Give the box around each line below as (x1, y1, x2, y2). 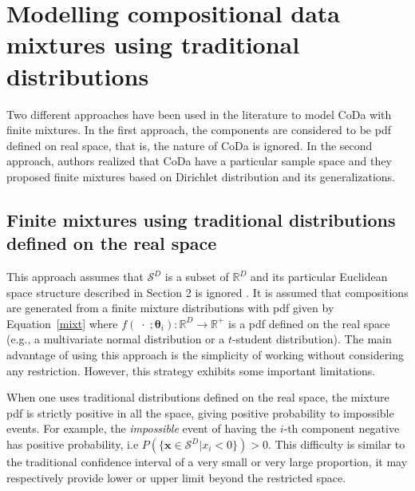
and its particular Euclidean (250, 268, 388, 285)
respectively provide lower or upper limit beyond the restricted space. (6, 469, 346, 485)
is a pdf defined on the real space (228, 315, 390, 331)
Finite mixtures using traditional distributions (6, 207, 396, 232)
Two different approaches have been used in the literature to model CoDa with (6, 105, 392, 122)
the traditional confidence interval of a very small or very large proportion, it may (6, 453, 408, 469)
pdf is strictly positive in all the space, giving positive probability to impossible (6, 404, 394, 421)
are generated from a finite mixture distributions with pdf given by (6, 299, 334, 316)
